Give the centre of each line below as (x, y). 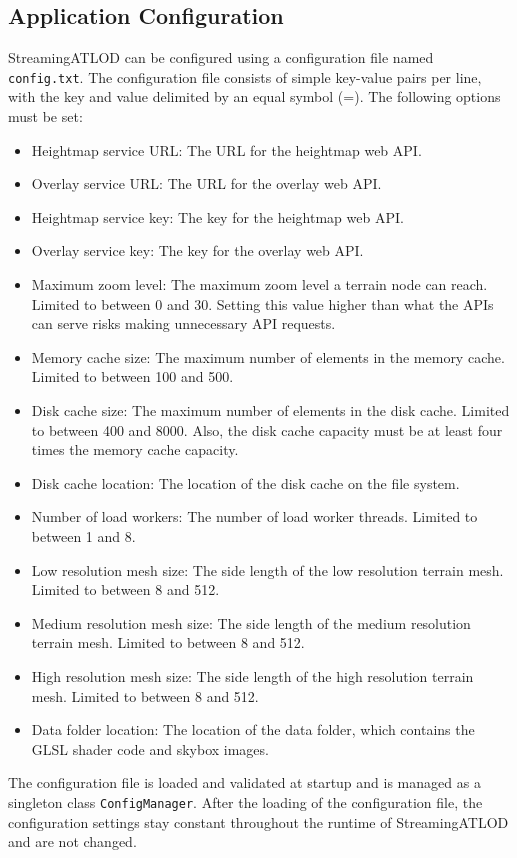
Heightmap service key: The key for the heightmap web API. (217, 216)
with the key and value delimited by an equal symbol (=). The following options (254, 96)
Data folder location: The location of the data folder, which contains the (253, 729)
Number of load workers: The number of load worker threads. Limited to (254, 516)
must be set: (45, 116)
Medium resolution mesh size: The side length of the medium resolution (251, 622)
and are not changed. (72, 841)
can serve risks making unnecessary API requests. (183, 323)
